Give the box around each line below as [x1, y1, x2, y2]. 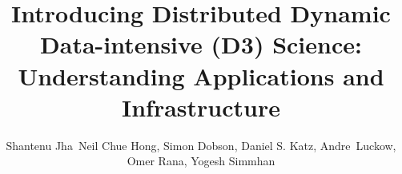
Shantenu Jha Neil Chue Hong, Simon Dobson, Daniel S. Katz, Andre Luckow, [6, 136, 396, 153]
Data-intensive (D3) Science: [40, 28, 362, 61]
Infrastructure [122, 90, 280, 123]
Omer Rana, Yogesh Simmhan [127, 152, 275, 169]
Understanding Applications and [18, 59, 384, 92]
